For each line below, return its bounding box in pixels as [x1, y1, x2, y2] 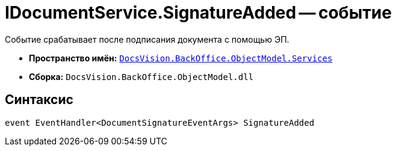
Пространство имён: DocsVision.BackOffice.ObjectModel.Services [29, 52, 333, 63]
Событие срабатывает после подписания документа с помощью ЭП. [5, 34, 289, 45]
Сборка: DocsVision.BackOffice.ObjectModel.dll [29, 71, 254, 82]
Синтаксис [5, 92, 73, 108]
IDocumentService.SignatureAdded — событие [5, 2, 392, 23]
